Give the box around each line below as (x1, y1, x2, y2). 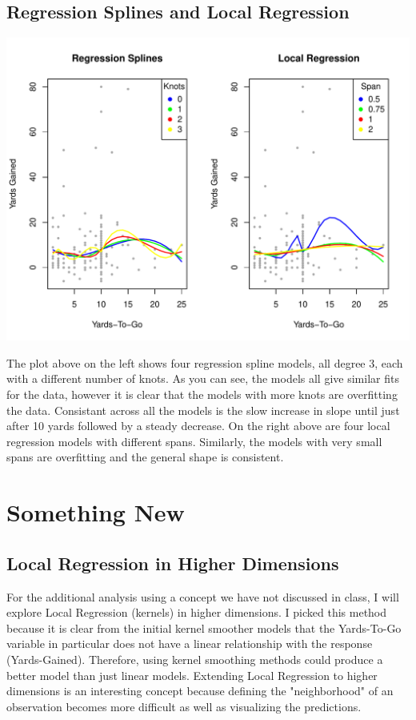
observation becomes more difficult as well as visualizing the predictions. (6, 698, 362, 714)
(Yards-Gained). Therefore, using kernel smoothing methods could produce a (6, 650, 383, 667)
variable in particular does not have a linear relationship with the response (6, 635, 373, 652)
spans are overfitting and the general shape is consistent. (6, 448, 284, 465)
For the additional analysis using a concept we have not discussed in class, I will (6, 588, 399, 605)
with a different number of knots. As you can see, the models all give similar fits (6, 370, 399, 387)
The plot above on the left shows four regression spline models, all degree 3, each (6, 354, 403, 371)
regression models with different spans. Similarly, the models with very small (6, 432, 382, 449)
